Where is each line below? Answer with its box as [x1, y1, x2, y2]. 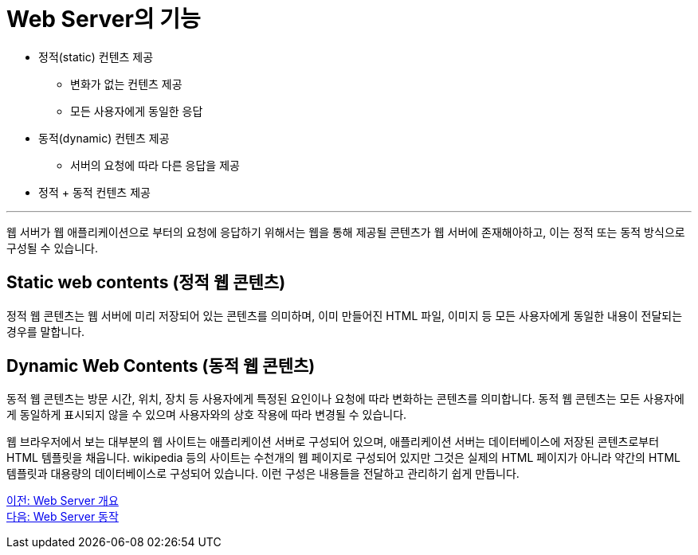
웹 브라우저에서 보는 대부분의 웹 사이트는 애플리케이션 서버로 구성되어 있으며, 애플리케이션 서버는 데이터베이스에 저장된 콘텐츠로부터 [6, 435, 660, 449]
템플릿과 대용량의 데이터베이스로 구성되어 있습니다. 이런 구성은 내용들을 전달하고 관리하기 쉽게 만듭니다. [6, 467, 520, 481]
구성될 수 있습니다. [6, 240, 98, 255]
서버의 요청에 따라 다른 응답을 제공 [70, 158, 240, 172]
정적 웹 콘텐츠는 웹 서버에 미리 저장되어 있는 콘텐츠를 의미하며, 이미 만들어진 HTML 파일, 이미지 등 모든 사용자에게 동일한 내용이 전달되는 [6, 308, 683, 322]
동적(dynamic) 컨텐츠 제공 [38, 131, 170, 145]
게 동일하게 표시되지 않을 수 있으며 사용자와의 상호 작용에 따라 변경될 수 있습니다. [6, 408, 407, 422]
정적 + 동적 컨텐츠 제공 [38, 185, 151, 199]
